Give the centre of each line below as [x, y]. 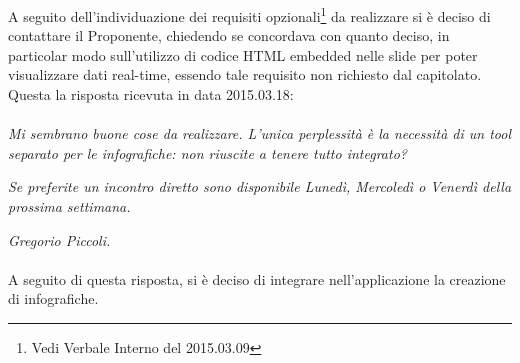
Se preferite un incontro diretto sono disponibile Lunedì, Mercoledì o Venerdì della [260, 186]
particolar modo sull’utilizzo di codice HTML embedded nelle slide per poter [243, 54]
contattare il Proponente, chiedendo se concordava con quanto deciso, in [229, 35]
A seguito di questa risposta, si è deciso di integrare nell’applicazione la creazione [257, 278]
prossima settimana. [69, 206]
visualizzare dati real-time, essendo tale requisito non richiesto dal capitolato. [245, 74]
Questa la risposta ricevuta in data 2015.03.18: [151, 94]
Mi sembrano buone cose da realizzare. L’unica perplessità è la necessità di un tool [260, 133]
